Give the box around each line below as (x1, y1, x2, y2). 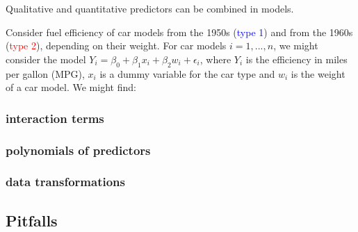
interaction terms (6, 109, 104, 126)
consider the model (6, 51, 86, 66)
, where (200, 51, 231, 66)
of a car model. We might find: (6, 80, 136, 94)
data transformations (6, 173, 125, 190)
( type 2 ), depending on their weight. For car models (6, 38, 227, 53)
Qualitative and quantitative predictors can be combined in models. (6, 1, 294, 15)
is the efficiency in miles (245, 51, 348, 66)
